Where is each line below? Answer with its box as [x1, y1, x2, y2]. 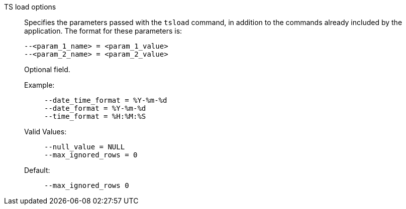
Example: [24, 81, 55, 89]
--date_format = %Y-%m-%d [44, 104, 146, 112]
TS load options [4, 3, 56, 11]
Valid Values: [24, 127, 67, 136]
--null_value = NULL [44, 143, 125, 151]
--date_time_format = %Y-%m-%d [44, 96, 167, 104]
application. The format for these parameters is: [24, 27, 182, 35]
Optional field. [24, 65, 70, 74]
